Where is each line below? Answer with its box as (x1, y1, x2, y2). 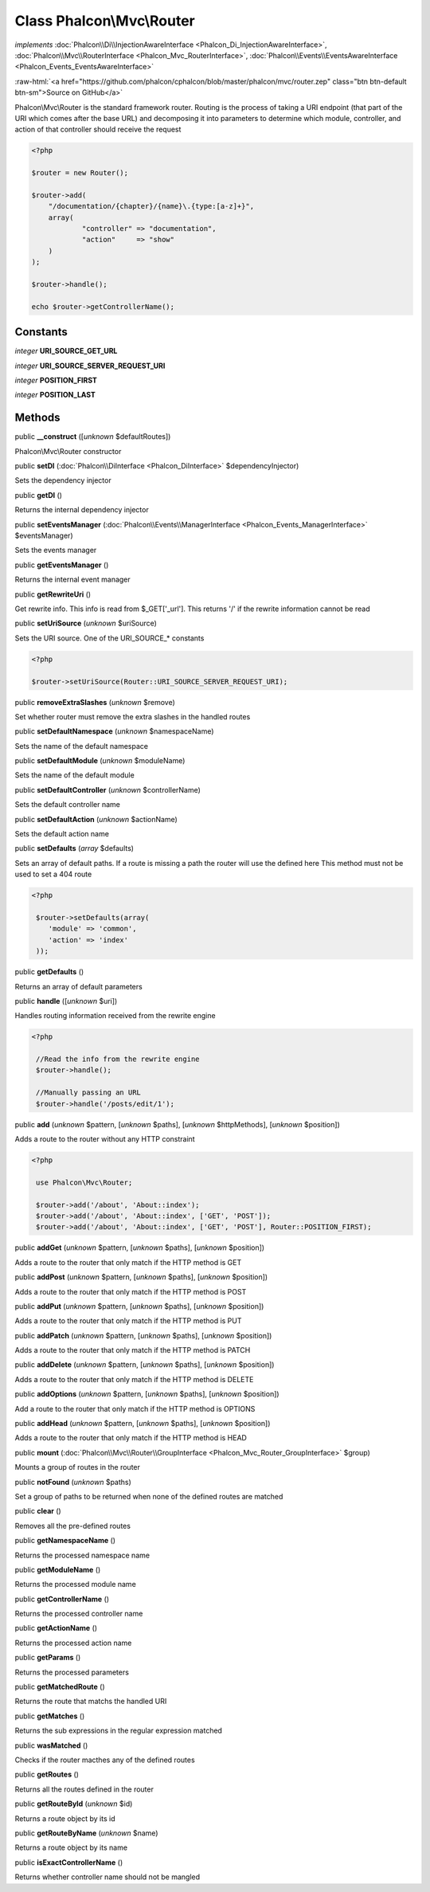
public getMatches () (14, 1711, 85, 1721)
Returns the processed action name (14, 1638, 132, 1647)
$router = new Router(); (31, 168, 129, 178)
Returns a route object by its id (14, 1813, 115, 1823)
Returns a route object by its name (14, 1843, 127, 1852)
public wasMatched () (14, 1741, 88, 1750)
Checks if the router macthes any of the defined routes (14, 1755, 195, 1765)
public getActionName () (14, 1624, 98, 1633)
